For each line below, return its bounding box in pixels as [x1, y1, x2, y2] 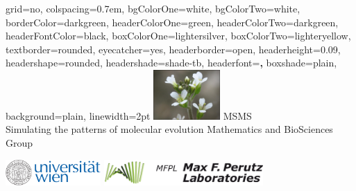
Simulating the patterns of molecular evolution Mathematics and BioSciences [6, 122, 333, 136]
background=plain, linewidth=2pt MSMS [6, 108, 252, 122]
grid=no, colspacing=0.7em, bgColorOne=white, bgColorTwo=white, [6, 1, 300, 15]
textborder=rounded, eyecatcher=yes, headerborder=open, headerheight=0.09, [6, 42, 341, 56]
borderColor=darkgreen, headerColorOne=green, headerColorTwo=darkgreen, [6, 15, 339, 29]
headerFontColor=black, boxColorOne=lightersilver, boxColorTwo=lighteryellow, [6, 28, 351, 43]
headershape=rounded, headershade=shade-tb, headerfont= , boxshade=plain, [6, 55, 337, 70]
